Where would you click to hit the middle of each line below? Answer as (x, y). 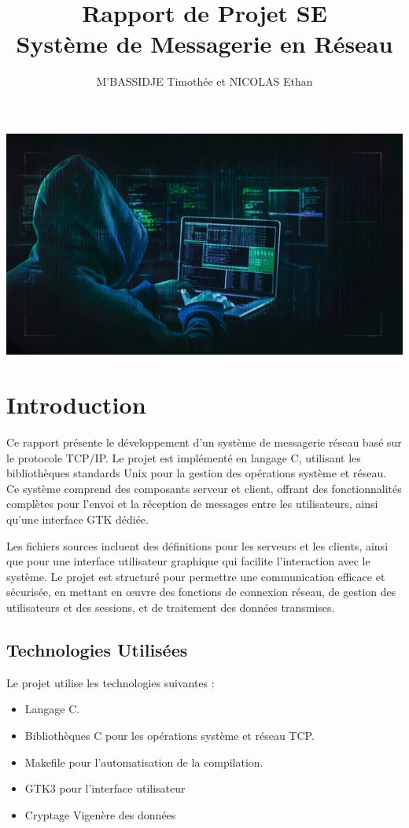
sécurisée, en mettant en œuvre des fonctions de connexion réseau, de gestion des (201, 592)
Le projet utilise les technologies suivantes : (111, 682)
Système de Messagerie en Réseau (204, 44)
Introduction (76, 405)
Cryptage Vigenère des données (100, 814)
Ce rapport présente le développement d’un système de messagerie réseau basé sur (204, 442)
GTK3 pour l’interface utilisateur (105, 788)
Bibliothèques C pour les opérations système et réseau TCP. (169, 735)
